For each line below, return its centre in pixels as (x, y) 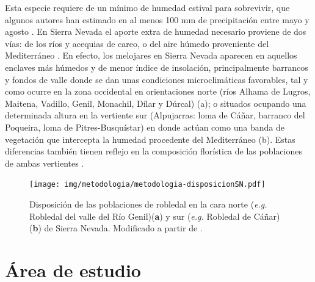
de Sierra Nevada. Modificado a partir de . (123, 228)
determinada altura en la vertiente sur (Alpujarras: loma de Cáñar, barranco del (155, 115)
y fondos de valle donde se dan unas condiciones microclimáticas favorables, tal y (157, 79)
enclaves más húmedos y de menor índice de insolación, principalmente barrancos (157, 67)
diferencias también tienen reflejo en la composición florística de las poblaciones (154, 151)
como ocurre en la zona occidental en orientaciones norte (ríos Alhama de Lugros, (158, 91)
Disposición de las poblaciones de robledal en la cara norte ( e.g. (148, 204)
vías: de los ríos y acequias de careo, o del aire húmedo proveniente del (137, 43)
